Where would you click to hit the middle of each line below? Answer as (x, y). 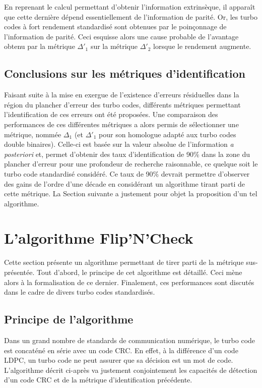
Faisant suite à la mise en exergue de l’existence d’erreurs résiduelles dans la (122, 95)
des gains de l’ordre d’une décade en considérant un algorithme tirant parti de (125, 183)
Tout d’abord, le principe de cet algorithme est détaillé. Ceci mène (140, 272)
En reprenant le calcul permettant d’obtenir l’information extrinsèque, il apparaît (130, 7)
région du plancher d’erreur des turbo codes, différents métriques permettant (122, 104)
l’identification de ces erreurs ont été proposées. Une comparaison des (111, 114)
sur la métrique (114, 46)
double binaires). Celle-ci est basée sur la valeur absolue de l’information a (119, 144)
